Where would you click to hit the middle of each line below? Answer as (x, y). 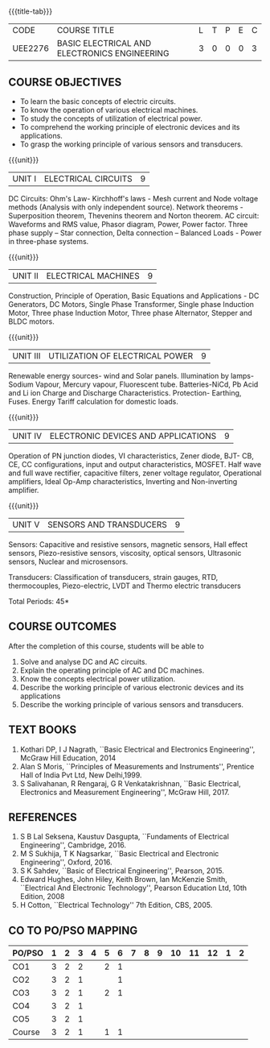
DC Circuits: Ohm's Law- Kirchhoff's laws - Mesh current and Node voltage (133, 199)
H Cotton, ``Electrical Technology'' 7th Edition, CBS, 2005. (116, 905)
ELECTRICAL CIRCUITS (88, 178)
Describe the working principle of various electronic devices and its (132, 687)
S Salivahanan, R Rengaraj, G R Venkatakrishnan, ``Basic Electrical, (130, 783)
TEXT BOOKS (43, 730)
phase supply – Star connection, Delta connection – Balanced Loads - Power (135, 233)
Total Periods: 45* (39, 601)
